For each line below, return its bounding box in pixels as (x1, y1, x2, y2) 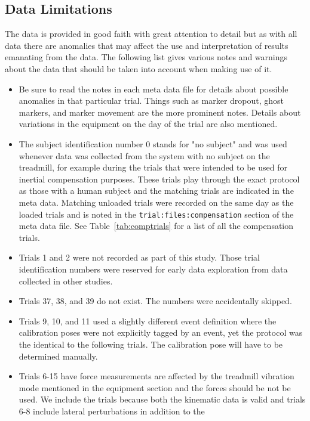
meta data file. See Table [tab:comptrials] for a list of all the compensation (19, 219, 294, 232)
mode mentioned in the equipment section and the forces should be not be (19, 381, 291, 394)
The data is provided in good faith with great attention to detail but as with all (5, 27, 297, 40)
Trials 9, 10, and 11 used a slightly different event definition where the (19, 314, 277, 327)
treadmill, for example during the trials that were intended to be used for (19, 161, 287, 174)
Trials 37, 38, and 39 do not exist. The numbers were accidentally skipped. (19, 295, 292, 307)
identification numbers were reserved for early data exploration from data (19, 262, 288, 275)
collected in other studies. (19, 274, 113, 287)
